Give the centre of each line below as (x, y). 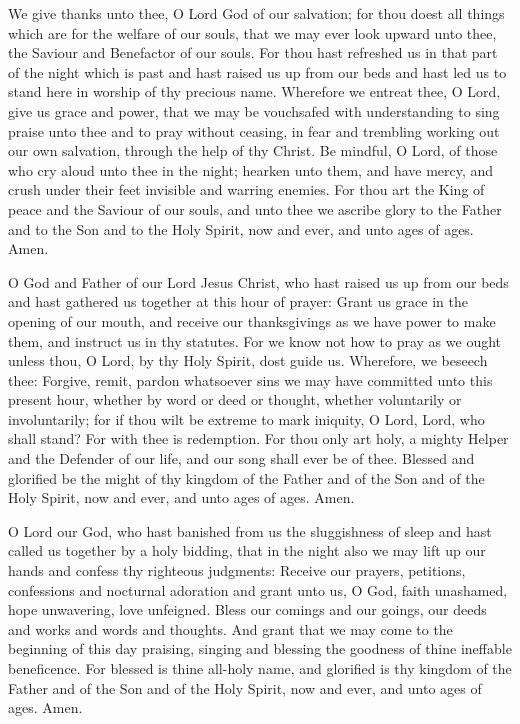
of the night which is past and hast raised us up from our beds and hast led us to (257, 71)
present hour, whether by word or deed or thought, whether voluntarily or (235, 399)
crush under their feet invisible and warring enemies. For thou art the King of (246, 189)
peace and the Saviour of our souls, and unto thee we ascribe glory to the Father (255, 208)
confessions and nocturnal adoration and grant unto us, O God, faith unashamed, (258, 589)
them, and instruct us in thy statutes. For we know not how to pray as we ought (255, 340)
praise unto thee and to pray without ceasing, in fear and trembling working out (254, 130)
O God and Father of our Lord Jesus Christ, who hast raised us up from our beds (258, 281)
